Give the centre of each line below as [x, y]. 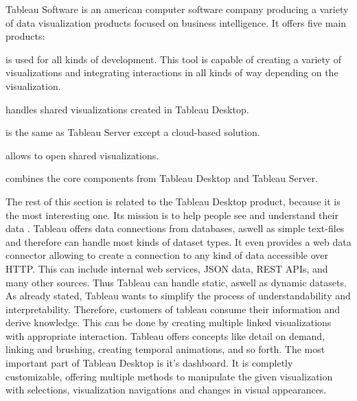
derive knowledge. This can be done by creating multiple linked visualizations [169, 322]
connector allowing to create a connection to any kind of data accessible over [167, 255]
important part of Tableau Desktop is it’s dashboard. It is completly [149, 363]
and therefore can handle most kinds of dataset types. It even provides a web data [178, 241]
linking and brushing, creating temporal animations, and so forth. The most [165, 349]
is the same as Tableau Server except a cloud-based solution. [133, 132]
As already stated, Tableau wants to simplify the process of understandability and [178, 296]
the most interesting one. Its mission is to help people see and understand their [172, 215]
